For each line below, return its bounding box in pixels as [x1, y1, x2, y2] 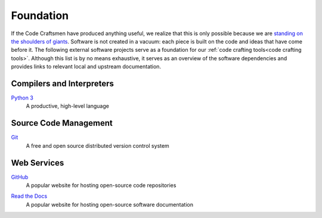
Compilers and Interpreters [11, 78, 114, 89]
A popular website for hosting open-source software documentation [26, 201, 194, 208]
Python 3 [11, 94, 34, 101]
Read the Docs [11, 192, 48, 200]
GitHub [11, 173, 29, 180]
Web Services [11, 158, 64, 168]
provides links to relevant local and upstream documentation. [11, 63, 161, 70]
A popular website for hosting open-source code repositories [26, 182, 177, 189]
